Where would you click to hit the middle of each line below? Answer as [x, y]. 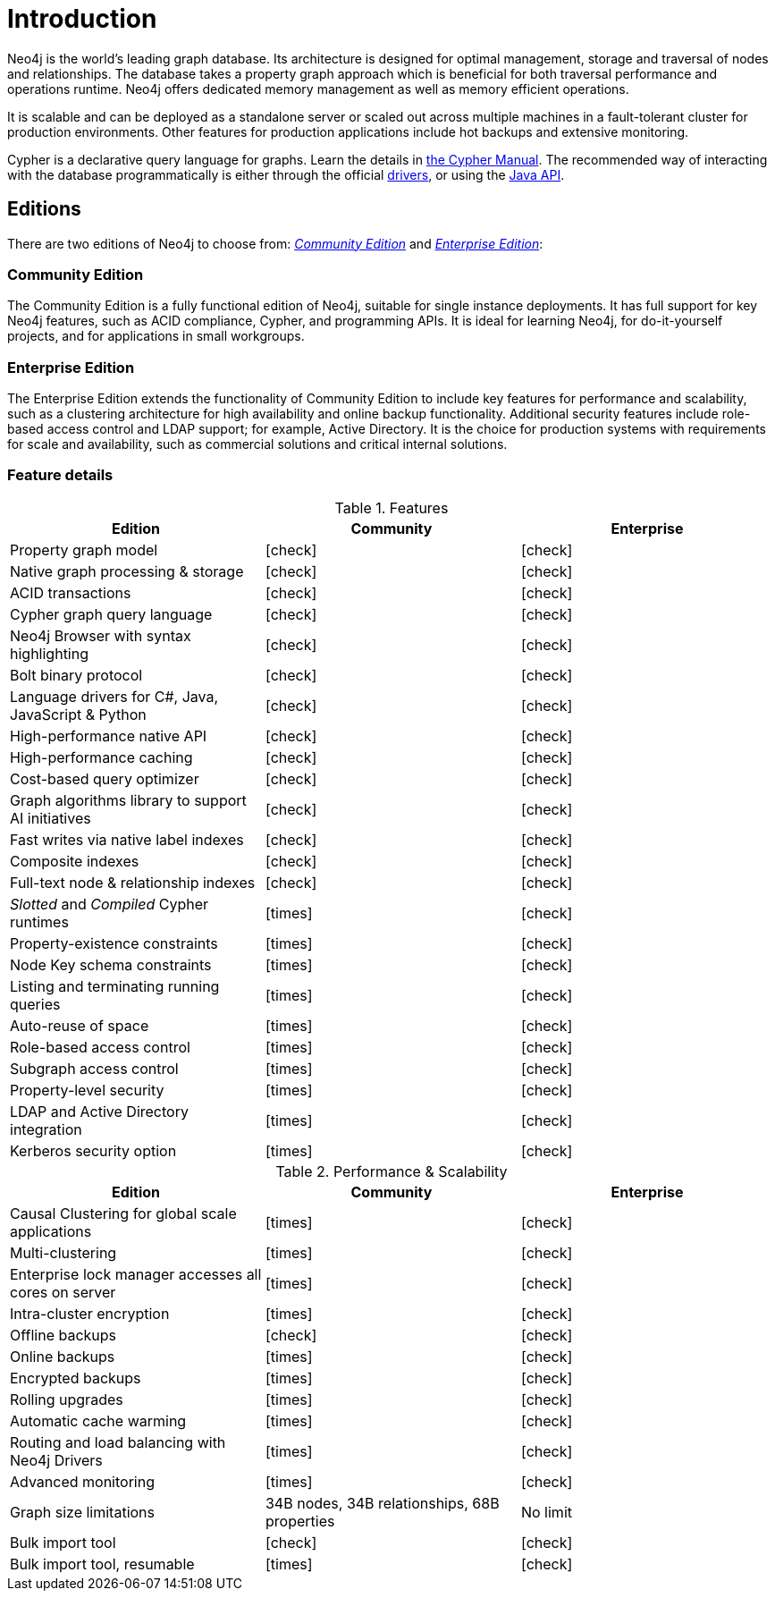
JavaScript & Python [78, 714]
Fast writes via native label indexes [127, 839]
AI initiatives [51, 818]
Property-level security [87, 1090]
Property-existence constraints [114, 943]
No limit [546, 1512]
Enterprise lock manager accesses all [136, 1274]
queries [35, 1004]
